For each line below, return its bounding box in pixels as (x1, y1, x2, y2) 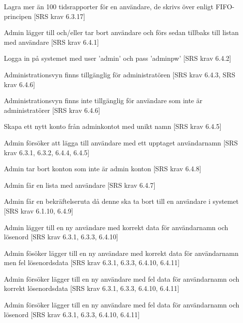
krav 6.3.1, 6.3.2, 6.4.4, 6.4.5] (4, 147, 90, 157)
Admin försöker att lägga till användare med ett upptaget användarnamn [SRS (4, 137, 238, 147)
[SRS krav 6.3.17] (33, 11, 85, 21)
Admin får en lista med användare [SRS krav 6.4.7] (4, 179, 156, 190)
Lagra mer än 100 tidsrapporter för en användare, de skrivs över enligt (4, 1, 214, 11)
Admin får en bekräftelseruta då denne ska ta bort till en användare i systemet (4, 196, 239, 206)
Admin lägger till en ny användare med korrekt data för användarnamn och (4, 222, 228, 232)
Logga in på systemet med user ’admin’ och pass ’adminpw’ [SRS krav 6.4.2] (4, 53, 231, 63)
